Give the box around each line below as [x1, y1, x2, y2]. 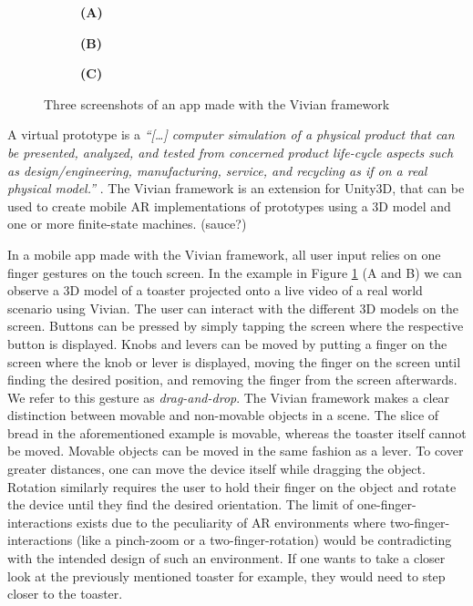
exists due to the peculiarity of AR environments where [76, 512, 386, 531]
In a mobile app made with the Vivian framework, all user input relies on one [7, 244, 441, 263]
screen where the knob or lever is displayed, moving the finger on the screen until [7, 352, 461, 371]
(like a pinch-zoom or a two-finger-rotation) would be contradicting [76, 530, 452, 550]
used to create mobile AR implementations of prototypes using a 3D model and [7, 196, 451, 215]
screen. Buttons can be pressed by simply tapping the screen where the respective [7, 316, 464, 335]
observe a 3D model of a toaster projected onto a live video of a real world [7, 281, 423, 300]
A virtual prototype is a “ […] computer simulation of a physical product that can [7, 125, 455, 144]
